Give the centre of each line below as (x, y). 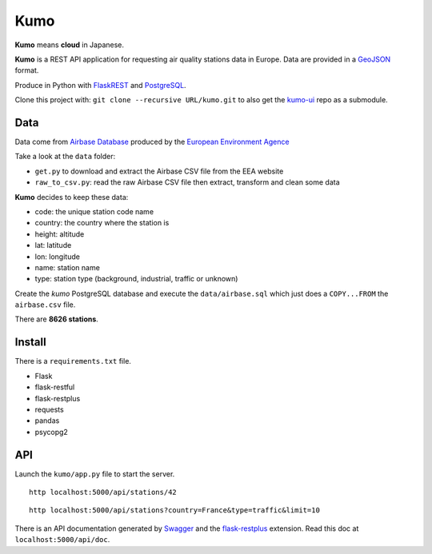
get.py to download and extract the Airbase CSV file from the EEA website (159, 171)
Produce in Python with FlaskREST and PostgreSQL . (101, 85)
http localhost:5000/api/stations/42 (103, 492)
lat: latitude (53, 245)
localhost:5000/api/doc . (62, 540)
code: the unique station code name (94, 211)
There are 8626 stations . (57, 319)
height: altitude (60, 234)
